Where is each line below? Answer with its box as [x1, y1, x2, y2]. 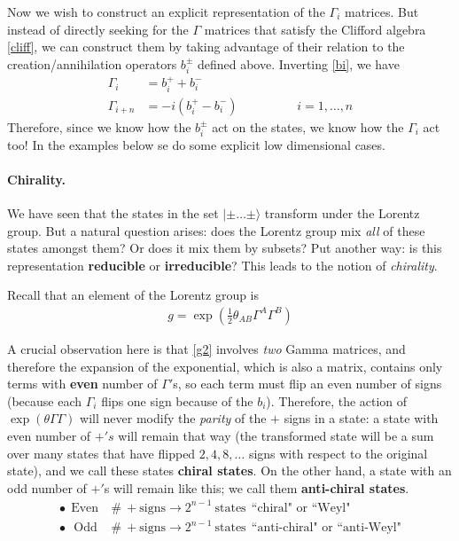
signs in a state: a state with [284, 409, 439, 427]
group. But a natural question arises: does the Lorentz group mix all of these [7, 221, 425, 239]
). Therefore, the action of [266, 391, 408, 410]
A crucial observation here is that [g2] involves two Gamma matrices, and [7, 339, 406, 357]
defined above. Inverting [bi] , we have [197, 54, 400, 73]
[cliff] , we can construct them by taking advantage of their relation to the [7, 37, 405, 56]
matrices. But [345, 3, 419, 20]
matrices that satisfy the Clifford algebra [204, 20, 426, 38]
